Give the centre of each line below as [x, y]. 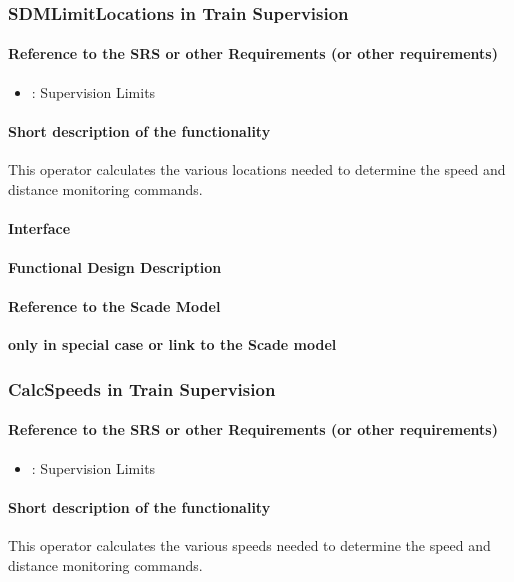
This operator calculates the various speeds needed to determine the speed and [249, 545]
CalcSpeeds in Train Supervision [142, 388]
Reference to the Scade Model [114, 306]
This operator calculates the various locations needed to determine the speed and [257, 169]
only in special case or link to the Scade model [172, 344]
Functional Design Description [115, 267]
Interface [39, 227]
